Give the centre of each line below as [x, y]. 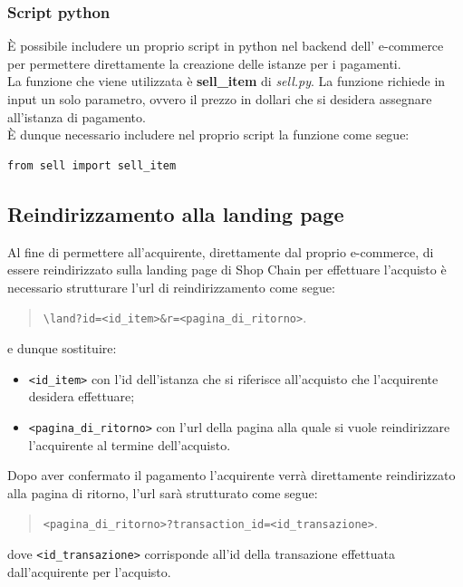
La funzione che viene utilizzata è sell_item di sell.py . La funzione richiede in [227, 81]
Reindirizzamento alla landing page [176, 213]
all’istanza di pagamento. [77, 116]
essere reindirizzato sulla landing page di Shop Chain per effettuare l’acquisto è [227, 269]
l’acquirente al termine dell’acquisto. [130, 444]
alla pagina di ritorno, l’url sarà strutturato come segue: [163, 492]
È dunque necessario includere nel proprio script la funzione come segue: [208, 135]
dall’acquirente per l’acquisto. [89, 571]
